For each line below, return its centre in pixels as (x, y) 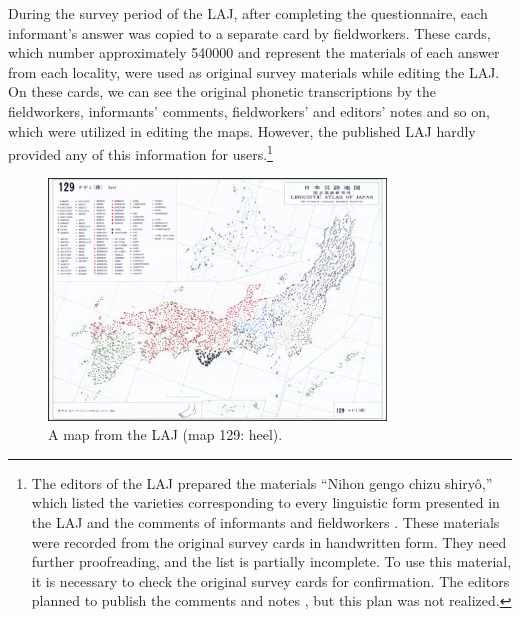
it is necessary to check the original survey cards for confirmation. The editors (270, 580)
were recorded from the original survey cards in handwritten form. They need (269, 541)
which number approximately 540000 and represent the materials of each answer (254, 52)
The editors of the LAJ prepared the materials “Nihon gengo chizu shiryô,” (262, 482)
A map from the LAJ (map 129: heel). (165, 434)
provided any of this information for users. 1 (140, 152)
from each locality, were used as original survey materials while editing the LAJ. (254, 71)
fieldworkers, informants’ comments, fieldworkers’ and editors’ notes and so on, (249, 110)
